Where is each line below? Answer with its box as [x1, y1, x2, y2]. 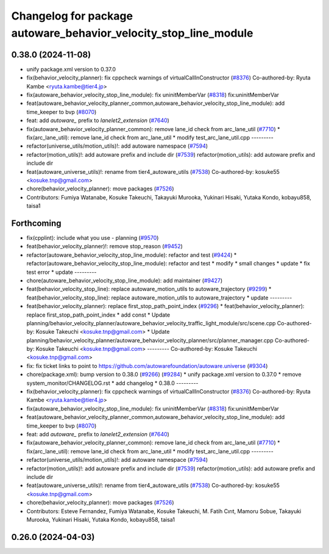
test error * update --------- [26, 268, 97, 276]
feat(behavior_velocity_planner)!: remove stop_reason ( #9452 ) [26, 243, 183, 250]
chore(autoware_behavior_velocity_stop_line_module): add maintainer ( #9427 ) [26, 276, 223, 284]
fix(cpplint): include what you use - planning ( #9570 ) [26, 234, 159, 242]
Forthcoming [11, 218, 62, 228]
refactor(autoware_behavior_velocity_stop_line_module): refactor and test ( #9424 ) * [26, 251, 237, 259]
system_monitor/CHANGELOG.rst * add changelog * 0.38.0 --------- [26, 379, 199, 387]
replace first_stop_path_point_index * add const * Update [26, 311, 171, 318]
